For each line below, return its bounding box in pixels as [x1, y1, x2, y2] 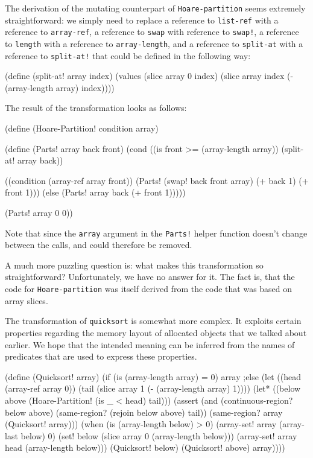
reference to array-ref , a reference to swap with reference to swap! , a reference [5, 25, 299, 38]
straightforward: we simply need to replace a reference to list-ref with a [5, 13, 279, 26]
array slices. [5, 294, 48, 307]
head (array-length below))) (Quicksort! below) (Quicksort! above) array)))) [5, 441, 285, 454]
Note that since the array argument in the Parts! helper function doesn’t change [5, 226, 308, 239]
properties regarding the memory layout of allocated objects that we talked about [5, 326, 307, 339]
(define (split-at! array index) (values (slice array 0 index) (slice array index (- [5, 69, 294, 82]
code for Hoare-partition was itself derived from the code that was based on [5, 282, 292, 295]
